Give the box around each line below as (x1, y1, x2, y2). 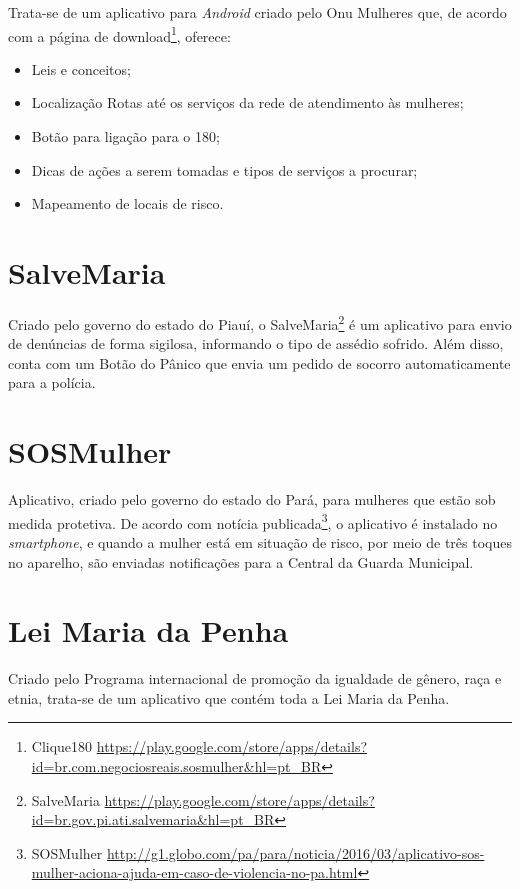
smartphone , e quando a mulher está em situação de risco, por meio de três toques (8, 531, 512, 552)
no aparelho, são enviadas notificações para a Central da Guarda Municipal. (8, 551, 474, 572)
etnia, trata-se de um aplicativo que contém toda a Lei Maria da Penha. (8, 687, 450, 708)
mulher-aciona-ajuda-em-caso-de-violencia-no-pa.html (31, 862, 358, 883)
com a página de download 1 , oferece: (8, 22, 231, 46)
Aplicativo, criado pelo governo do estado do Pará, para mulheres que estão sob (8, 489, 496, 510)
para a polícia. (8, 372, 96, 393)
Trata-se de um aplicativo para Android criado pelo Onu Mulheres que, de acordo (8, 2, 507, 22)
